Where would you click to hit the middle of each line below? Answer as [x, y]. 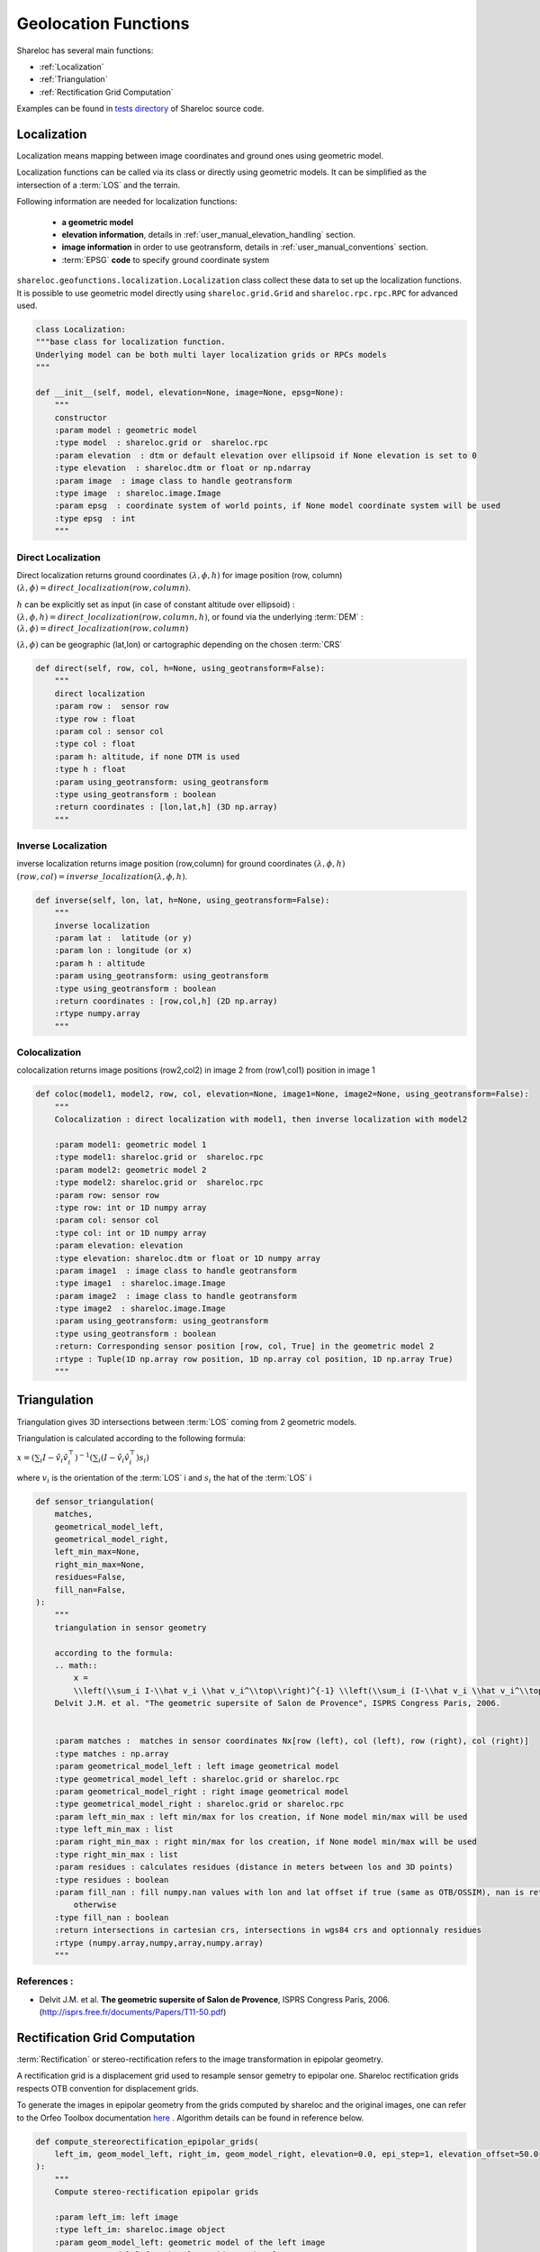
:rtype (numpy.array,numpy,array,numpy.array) [159, 1943]
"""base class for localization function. [130, 342]
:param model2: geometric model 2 [130, 1170]
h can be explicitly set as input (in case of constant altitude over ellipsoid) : [156, 604]
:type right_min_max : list [117, 1854]
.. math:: [76, 1665]
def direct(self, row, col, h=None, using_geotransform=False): [180, 668]
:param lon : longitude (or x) [123, 951]
